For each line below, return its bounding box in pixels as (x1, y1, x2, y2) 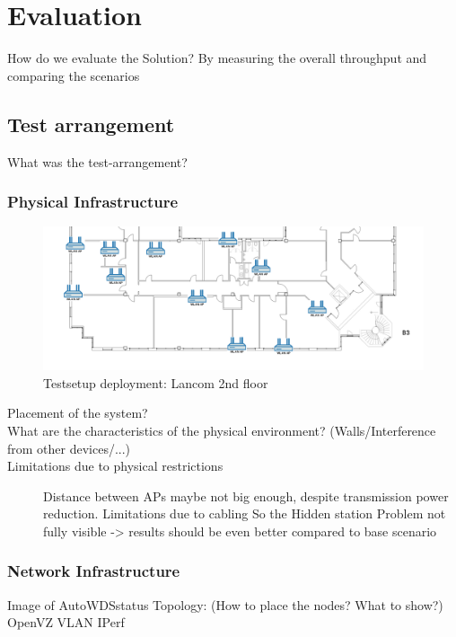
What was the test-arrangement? (7, 152, 188, 171)
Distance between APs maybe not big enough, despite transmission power (43, 486, 449, 505)
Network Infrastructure (7, 560, 180, 582)
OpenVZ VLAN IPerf (7, 613, 125, 632)
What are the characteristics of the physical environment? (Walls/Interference (7, 420, 436, 439)
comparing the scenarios (7, 66, 140, 84)
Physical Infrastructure (7, 190, 179, 213)
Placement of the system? (7, 403, 148, 422)
